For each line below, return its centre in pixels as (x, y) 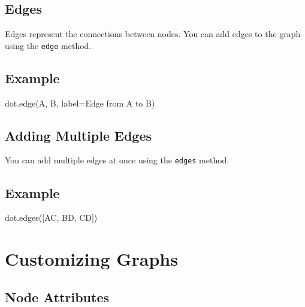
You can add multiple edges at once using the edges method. (117, 160)
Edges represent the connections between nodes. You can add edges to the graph (153, 34)
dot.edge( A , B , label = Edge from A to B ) (80, 103)
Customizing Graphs (91, 259)
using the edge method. (48, 45)
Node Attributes (57, 297)
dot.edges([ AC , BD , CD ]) (51, 218)
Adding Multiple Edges (78, 135)
